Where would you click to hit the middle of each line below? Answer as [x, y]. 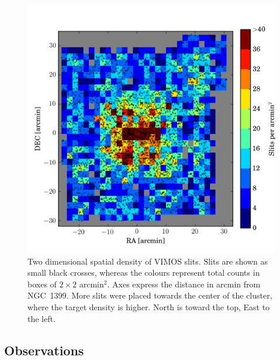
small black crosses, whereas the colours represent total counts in [144, 272]
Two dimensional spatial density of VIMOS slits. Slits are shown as [148, 261]
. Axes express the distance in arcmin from [184, 284]
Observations [44, 350]
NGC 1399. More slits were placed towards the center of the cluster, [150, 295]
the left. [42, 318]
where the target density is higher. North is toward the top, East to [149, 306]
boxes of [42, 284]
